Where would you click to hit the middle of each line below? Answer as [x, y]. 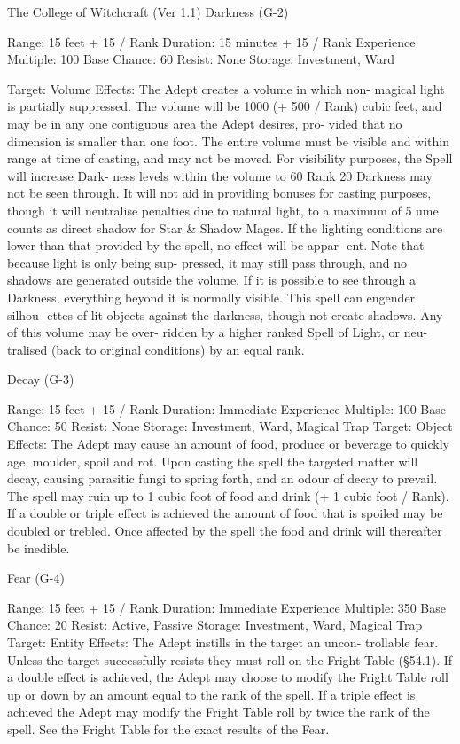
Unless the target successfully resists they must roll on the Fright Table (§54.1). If [230, 659]
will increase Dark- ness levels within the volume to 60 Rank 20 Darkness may [220, 175]
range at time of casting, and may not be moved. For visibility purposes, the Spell [230, 158]
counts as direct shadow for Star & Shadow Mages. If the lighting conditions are [225, 227]
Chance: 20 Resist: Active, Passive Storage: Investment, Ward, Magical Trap [215, 625]
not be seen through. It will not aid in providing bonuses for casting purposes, [219, 193]
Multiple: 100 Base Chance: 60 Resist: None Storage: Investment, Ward [201, 59]
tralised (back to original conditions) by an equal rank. [156, 349]
